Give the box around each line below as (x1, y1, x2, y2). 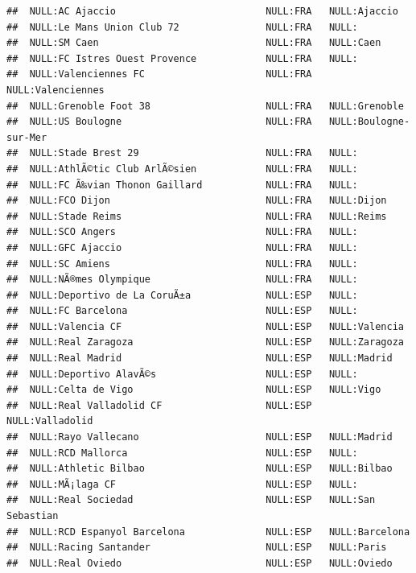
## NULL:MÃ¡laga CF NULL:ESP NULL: (6, 478, 358, 490)
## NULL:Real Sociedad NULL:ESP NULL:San (6, 494, 376, 506)
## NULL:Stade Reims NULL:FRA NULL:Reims (6, 210, 387, 222)
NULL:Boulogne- (328, 116, 410, 128)
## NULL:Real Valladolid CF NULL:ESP (6, 399, 312, 411)
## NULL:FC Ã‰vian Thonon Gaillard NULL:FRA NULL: (6, 179, 358, 191)
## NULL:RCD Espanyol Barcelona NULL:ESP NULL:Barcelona (6, 526, 410, 538)
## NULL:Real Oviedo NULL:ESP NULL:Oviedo (6, 557, 393, 569)
